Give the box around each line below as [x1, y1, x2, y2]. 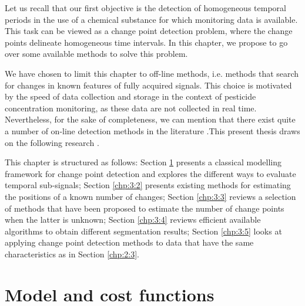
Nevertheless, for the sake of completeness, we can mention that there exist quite [5, 113, 296, 125]
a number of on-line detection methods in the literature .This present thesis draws [5, 124, 300, 137]
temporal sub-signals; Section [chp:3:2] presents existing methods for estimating [5, 179, 291, 191]
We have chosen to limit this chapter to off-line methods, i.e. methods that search [5, 67, 299, 79]
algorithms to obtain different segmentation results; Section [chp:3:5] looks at [5, 225, 282, 237]
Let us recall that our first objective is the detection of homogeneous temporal [5, 2, 286, 13]
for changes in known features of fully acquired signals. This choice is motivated [5, 79, 292, 91]
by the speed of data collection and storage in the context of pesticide [5, 90, 256, 103]
